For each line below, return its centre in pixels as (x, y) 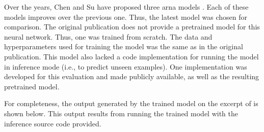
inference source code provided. (53, 123)
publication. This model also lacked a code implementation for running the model (131, 56)
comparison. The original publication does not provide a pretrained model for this (132, 27)
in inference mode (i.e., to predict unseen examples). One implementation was (126, 66)
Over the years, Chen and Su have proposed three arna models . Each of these (126, 7)
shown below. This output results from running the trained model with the (121, 113)
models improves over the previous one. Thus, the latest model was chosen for (126, 16)
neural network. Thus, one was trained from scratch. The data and (108, 36)
